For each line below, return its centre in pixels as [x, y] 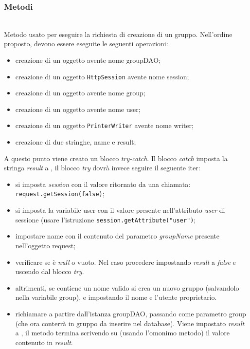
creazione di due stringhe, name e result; [76, 142]
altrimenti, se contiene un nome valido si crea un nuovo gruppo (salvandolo [127, 287]
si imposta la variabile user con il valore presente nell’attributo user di [120, 210]
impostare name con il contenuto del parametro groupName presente [117, 236]
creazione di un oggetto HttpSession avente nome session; [102, 76]
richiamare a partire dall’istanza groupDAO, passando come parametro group [131, 313]
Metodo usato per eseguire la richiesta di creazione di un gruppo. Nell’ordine [118, 34]
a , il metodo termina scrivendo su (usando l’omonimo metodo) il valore [122, 333]
